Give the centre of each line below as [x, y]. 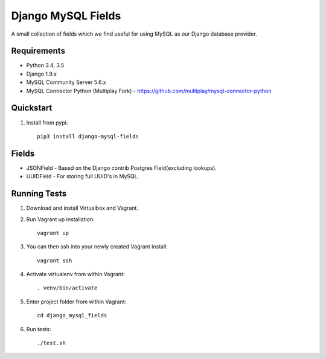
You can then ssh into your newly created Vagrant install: [97, 247]
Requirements [38, 51]
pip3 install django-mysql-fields [88, 136]
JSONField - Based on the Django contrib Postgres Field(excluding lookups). [121, 168]
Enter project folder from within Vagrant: [76, 302]
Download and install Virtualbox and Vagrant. [82, 208]
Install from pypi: [47, 122]
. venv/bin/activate [67, 288]
